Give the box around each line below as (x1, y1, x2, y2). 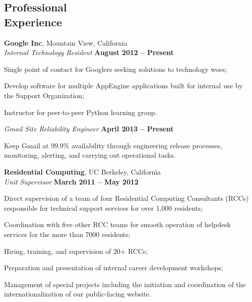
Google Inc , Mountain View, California (4, 37, 127, 48)
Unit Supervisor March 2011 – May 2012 (4, 176, 139, 186)
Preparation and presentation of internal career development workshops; (4, 262, 223, 273)
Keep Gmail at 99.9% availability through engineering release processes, (4, 140, 222, 150)
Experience (4, 14, 62, 29)
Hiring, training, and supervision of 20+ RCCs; (4, 245, 148, 256)
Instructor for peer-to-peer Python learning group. (4, 107, 157, 117)
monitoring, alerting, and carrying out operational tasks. (4, 150, 176, 160)
